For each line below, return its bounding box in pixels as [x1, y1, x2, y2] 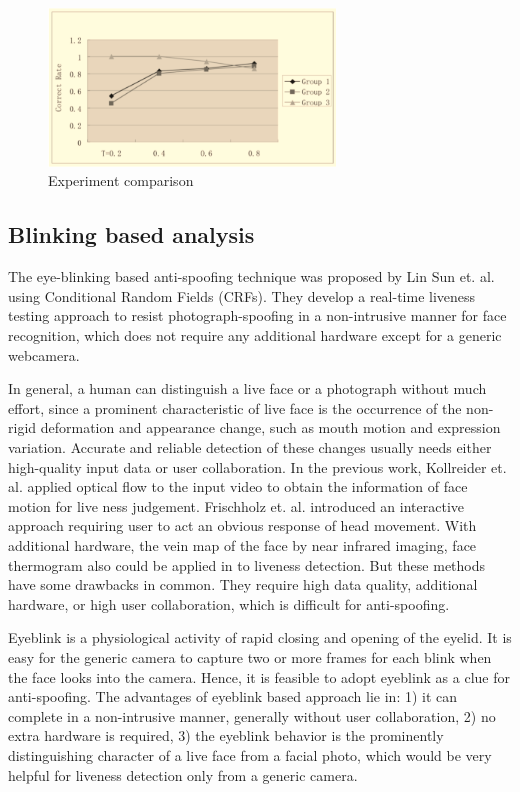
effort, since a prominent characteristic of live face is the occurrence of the [8, 397, 462, 418]
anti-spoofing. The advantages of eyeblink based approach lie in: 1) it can [8, 686, 458, 707]
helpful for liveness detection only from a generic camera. [8, 764, 358, 785]
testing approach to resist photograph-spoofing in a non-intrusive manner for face [8, 305, 507, 326]
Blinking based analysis [8, 219, 255, 250]
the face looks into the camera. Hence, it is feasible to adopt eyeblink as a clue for [8, 666, 510, 687]
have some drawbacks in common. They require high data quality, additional [8, 574, 478, 595]
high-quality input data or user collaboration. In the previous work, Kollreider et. [8, 456, 507, 477]
